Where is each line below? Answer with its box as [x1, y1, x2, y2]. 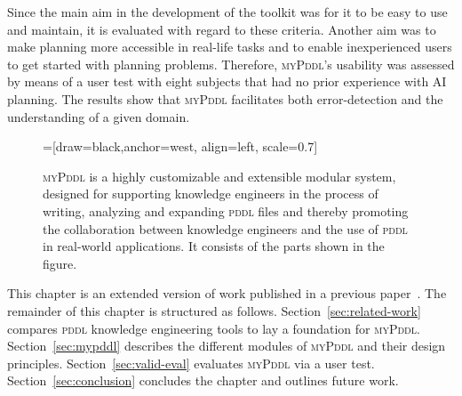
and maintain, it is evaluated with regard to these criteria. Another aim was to [7, 20, 436, 38]
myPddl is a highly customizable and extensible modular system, [43, 166, 396, 185]
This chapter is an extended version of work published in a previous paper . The [7, 284, 447, 303]
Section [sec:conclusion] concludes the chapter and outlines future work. [7, 371, 399, 390]
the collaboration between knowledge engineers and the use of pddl [43, 219, 408, 238]
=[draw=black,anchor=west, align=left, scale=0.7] [43, 137, 318, 156]
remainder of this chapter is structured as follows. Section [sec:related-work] [7, 301, 421, 319]
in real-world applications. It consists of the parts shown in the [43, 237, 385, 255]
